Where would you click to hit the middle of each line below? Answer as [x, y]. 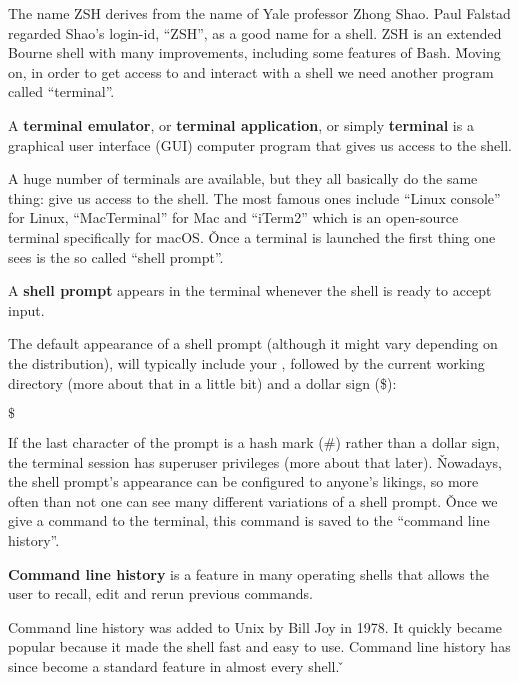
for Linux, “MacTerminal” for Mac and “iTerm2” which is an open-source [233, 217]
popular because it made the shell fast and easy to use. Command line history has [259, 646]
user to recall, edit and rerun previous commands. [160, 593]
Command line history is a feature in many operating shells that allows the [248, 573]
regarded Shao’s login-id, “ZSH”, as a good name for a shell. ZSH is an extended [255, 32]
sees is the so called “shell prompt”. [116, 256]
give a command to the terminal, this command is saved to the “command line [249, 520]
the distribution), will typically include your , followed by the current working [246, 362]
